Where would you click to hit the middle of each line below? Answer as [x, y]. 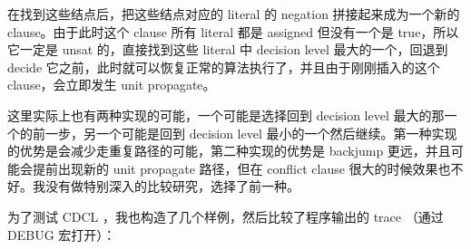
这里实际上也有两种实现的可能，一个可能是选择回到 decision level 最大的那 [226, 115]
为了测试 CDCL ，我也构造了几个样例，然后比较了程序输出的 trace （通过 [226, 216]
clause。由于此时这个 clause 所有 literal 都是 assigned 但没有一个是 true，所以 [233, 31]
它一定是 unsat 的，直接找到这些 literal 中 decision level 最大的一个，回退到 [228, 49]
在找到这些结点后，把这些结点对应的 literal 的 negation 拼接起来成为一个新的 [234, 14]
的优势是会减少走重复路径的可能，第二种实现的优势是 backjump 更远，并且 [229, 151]
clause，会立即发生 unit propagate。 [112, 85]
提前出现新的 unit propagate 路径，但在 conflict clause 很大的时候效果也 [241, 168]
